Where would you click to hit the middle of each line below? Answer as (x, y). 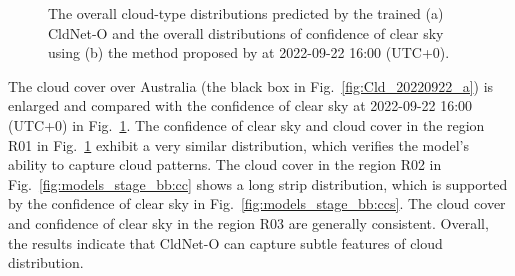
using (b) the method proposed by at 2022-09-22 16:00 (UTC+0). (249, 52)
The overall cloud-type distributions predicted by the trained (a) (246, 13)
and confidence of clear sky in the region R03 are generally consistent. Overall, (248, 222)
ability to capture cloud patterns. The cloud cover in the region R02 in (225, 164)
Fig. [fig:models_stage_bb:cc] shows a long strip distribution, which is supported (258, 183)
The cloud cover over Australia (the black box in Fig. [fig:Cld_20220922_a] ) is (251, 85)
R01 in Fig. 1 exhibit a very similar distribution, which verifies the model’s (238, 144)
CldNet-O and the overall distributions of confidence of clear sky (246, 32)
